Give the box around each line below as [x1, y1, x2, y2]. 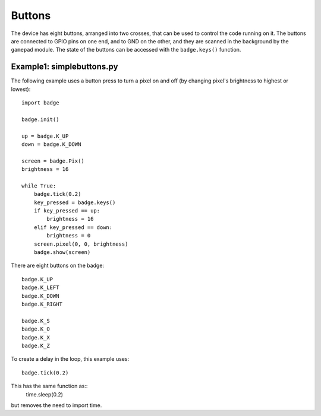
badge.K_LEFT [21, 284, 59, 291]
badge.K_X [21, 334, 50, 341]
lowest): [11, 85, 31, 93]
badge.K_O [21, 326, 50, 332]
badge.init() [21, 116, 59, 123]
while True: [21, 182, 56, 189]
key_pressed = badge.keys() [33, 199, 116, 206]
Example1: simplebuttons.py [11, 62, 118, 72]
